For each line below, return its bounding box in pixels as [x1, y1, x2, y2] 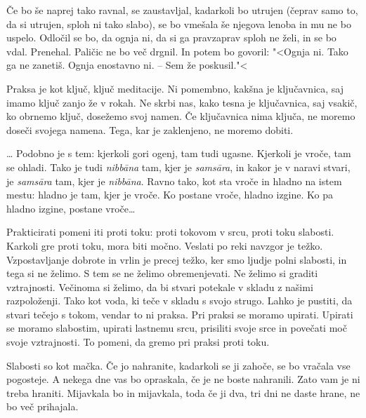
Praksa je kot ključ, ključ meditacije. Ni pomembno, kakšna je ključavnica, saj [6, 81, 344, 95]
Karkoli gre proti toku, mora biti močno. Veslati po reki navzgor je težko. [6, 238, 323, 252]
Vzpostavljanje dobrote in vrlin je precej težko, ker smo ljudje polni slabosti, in [6, 252, 347, 267]
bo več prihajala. [6, 399, 79, 414]
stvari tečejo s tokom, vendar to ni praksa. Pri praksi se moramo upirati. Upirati [6, 306, 353, 321]
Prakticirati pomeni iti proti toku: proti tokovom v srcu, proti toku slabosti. [6, 224, 334, 239]
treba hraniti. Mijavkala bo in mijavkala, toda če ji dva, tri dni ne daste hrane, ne [6, 385, 360, 400]
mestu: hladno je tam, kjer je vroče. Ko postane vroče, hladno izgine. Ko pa [6, 187, 333, 202]
